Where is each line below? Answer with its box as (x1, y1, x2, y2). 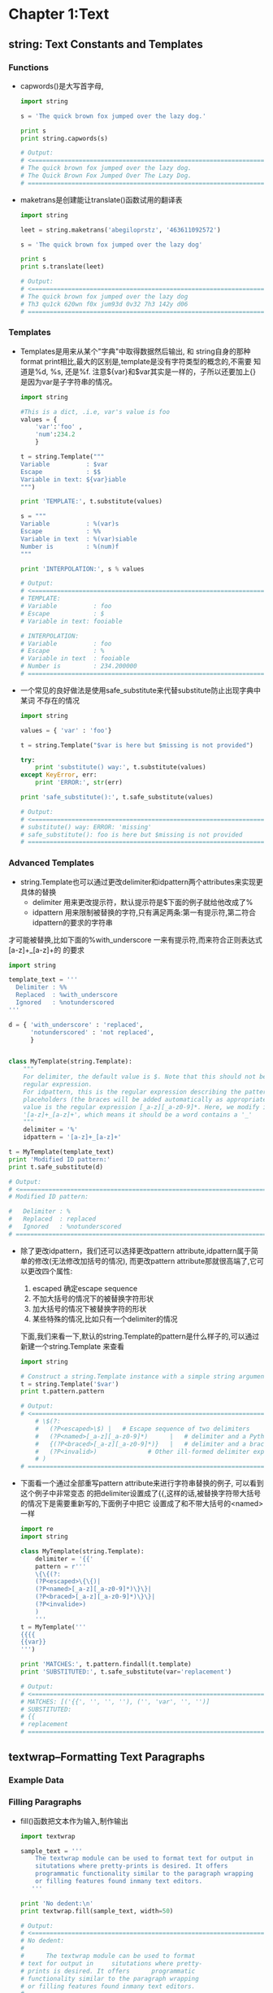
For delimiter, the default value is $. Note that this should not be (23, 1073, 267, 1081)
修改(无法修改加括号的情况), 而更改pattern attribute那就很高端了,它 (34, 1255, 258, 1265)
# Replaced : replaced (8, 1215, 96, 1224)
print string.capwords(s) (19, 134, 108, 142)
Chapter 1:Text (8, 5, 110, 24)
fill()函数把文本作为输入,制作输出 (19, 1816, 128, 1825)
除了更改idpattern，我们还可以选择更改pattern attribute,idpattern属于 (19, 1246, 252, 1255)
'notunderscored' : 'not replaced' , (29, 1028, 154, 1037)
